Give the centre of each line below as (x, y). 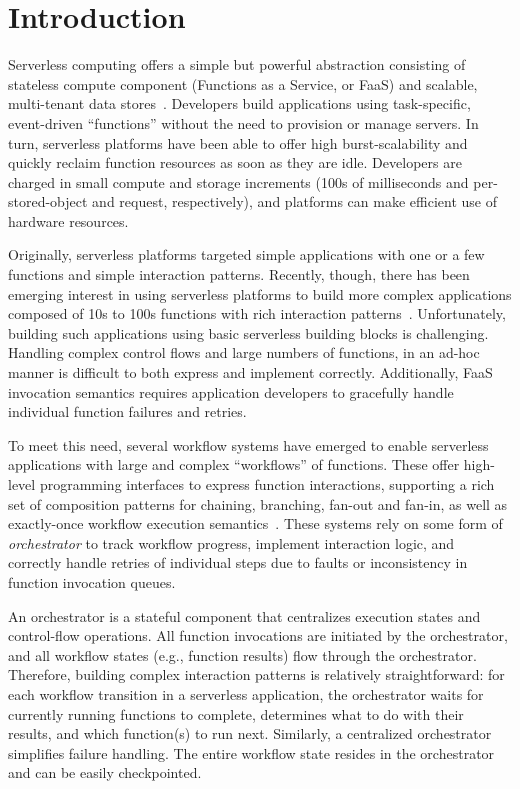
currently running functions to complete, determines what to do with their (236, 713)
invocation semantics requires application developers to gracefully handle (231, 391)
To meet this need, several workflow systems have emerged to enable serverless (248, 444)
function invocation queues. (92, 581)
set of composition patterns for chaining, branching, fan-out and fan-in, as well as (258, 503)
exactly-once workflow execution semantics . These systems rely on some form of (255, 523)
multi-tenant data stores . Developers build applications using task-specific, (239, 103)
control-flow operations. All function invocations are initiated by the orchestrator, (258, 635)
